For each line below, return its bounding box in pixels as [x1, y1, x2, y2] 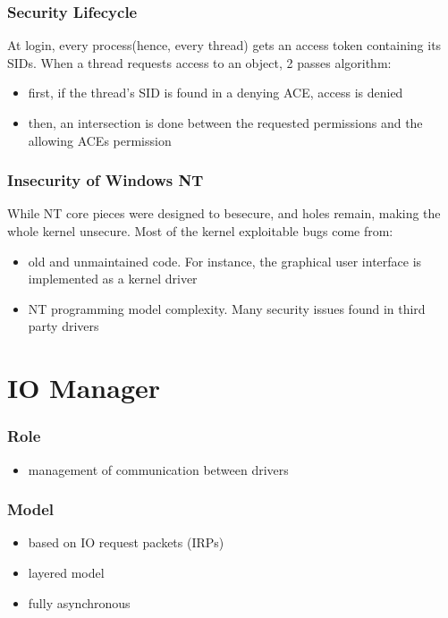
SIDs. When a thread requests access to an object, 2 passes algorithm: [7, 53, 392, 72]
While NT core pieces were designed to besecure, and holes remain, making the [7, 204, 441, 223]
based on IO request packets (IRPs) [28, 533, 224, 552]
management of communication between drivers [28, 460, 289, 478]
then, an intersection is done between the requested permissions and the [28, 114, 423, 131]
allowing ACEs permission [28, 131, 172, 149]
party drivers [28, 317, 99, 335]
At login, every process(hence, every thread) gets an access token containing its [7, 36, 442, 55]
